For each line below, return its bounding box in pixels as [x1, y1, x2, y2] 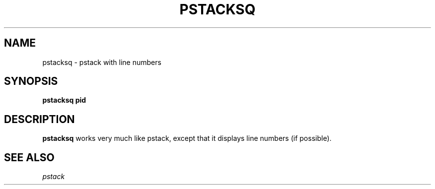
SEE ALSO [4, 151, 55, 164]
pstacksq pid [42, 96, 86, 105]
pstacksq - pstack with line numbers [42, 58, 161, 66]
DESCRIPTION [4, 113, 75, 126]
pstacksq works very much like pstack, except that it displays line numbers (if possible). [42, 134, 332, 143]
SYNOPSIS [4, 75, 58, 88]
